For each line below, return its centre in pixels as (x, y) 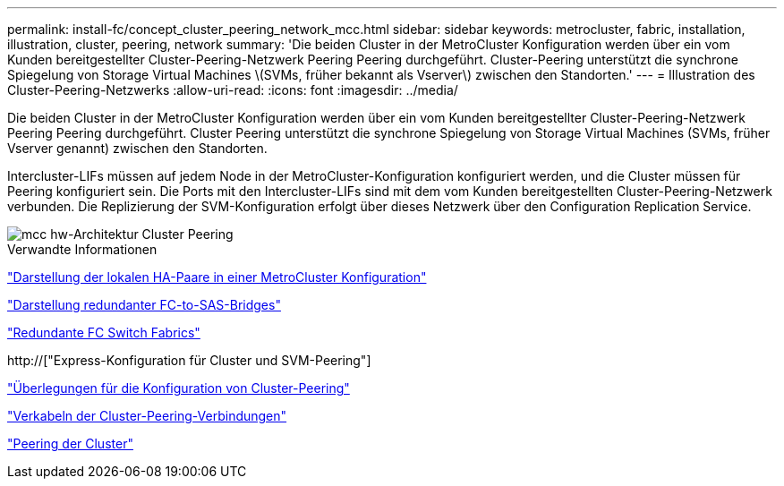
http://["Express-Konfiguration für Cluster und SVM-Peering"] (189, 360)
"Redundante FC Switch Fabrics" (104, 333)
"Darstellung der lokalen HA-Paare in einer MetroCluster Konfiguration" (217, 277)
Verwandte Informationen (82, 249)
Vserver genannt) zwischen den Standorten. (137, 148)
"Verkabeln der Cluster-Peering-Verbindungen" (147, 416)
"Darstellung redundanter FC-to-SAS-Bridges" (144, 305)
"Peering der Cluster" (70, 443)
